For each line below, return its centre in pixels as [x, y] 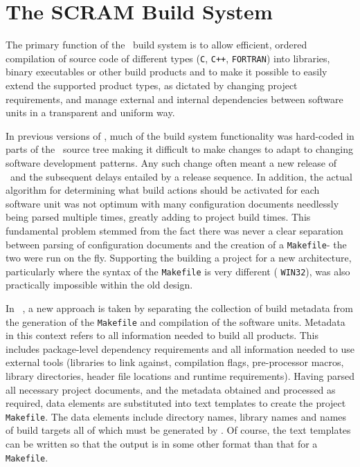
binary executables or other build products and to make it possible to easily [166, 72]
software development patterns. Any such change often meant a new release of [171, 162]
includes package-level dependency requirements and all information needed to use [180, 348]
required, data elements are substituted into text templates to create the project [176, 403]
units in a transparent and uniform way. [90, 112]
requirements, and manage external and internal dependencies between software [174, 99]
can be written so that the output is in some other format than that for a [162, 444]
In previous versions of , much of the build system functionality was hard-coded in [180, 135]
